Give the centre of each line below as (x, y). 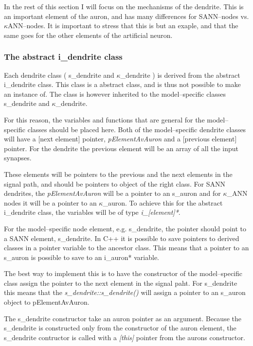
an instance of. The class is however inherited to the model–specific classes (115, 94)
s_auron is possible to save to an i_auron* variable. (82, 257)
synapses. (18, 158)
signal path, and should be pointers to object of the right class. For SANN (115, 183)
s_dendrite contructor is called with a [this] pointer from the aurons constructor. (125, 337)
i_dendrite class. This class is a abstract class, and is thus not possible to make (122, 84)
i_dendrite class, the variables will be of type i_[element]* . (92, 212)
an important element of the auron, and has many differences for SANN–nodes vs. (126, 16)
